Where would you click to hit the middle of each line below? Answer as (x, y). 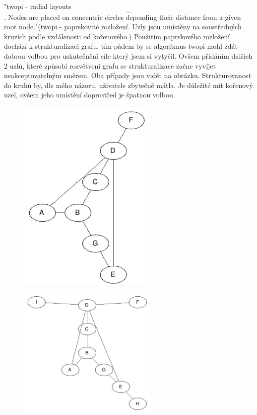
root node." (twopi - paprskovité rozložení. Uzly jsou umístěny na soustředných (123, 27)
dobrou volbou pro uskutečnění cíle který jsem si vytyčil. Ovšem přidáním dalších (128, 55)
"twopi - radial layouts (38, 6)
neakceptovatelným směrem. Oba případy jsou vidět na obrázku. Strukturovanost (128, 75)
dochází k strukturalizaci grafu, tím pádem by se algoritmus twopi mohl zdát (121, 46)
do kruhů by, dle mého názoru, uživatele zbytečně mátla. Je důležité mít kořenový (128, 85)
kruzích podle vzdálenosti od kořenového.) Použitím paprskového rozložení (117, 36)
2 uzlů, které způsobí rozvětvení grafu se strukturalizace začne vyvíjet (110, 65)
